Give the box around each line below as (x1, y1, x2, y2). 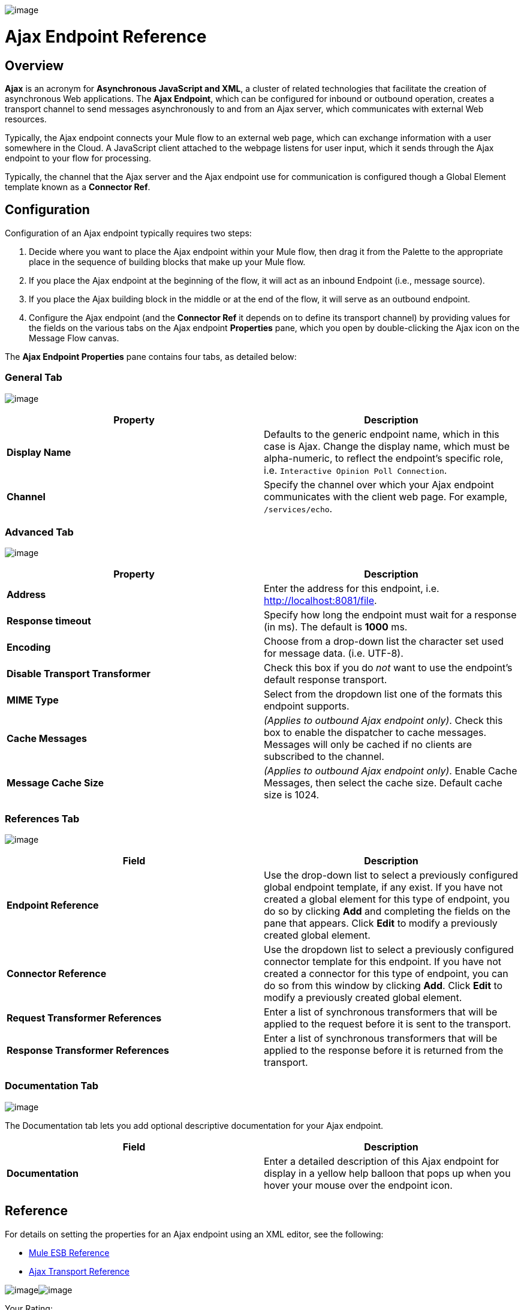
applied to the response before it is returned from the (264, 1044, 504, 1057)
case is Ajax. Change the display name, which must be (264, 440, 510, 452)
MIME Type (7, 694, 59, 707)
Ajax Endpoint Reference (5, 26, 207, 47)
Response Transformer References (7, 1044, 170, 1057)
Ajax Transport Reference (29, 1266, 130, 1276)
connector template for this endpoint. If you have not (264, 956, 501, 968)
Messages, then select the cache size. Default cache (264, 777, 502, 789)
